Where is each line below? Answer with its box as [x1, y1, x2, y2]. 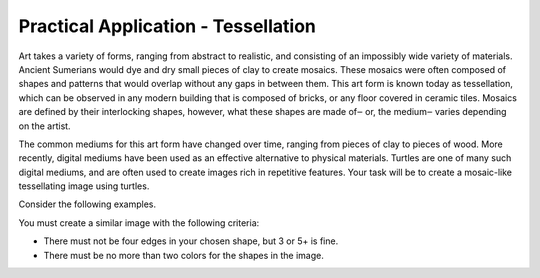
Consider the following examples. [18, 198, 157, 210]
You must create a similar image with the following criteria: [18, 216, 260, 229]
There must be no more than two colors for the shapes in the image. [43, 249, 324, 261]
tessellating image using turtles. [18, 180, 150, 192]
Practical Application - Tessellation [18, 15, 317, 37]
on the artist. [18, 120, 71, 132]
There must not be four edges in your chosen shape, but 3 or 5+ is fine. [43, 235, 339, 247]
